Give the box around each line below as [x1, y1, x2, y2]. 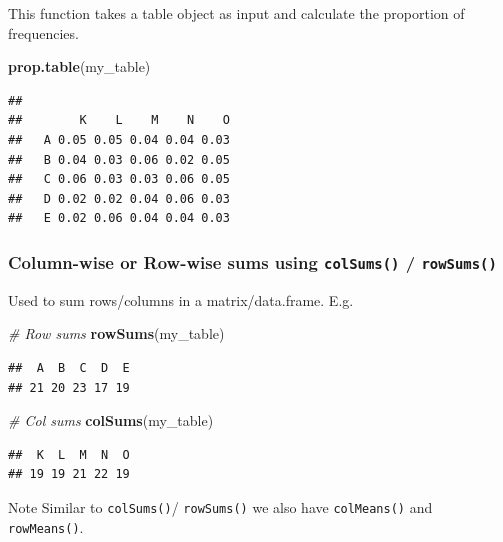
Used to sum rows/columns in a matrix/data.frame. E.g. [8, 289, 354, 310]
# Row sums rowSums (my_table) [8, 323, 225, 344]
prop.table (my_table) [8, 56, 151, 77]
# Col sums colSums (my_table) [8, 410, 214, 431]
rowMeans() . [8, 516, 84, 537]
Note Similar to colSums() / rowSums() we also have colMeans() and [8, 496, 433, 517]
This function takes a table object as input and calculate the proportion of [8, 3, 465, 23]
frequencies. [8, 22, 79, 43]
